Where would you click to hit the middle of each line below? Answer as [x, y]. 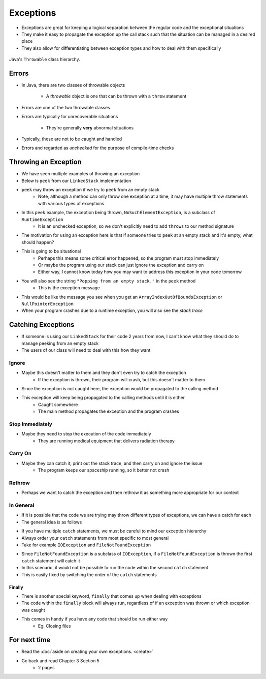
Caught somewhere [58, 404]
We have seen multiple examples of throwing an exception [81, 174]
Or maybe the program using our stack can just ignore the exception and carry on [121, 265]
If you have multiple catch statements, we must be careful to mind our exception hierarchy [114, 531]
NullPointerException [48, 304]
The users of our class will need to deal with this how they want [86, 350]
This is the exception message [69, 288]
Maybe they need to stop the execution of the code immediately [86, 434]
